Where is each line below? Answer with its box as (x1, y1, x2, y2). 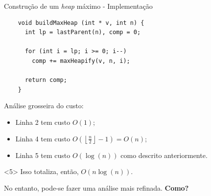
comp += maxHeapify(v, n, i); (32, 57, 130, 64)
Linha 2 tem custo (15, 117, 70, 127)
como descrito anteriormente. (120, 150, 208, 160)
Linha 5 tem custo (15, 150, 70, 160)
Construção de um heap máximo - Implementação (4, 1, 153, 11)
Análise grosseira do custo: (4, 100, 84, 111)
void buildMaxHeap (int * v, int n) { (18, 19, 144, 26)
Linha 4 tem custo (15, 133, 70, 143)
